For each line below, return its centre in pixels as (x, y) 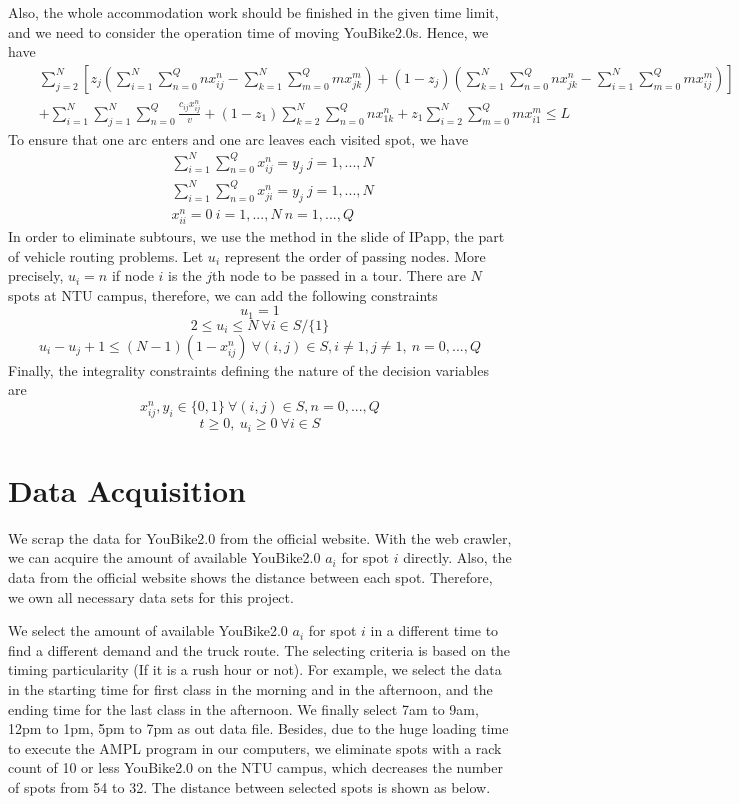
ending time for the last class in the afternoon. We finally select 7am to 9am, (243, 708)
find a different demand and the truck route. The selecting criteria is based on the (259, 649)
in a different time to (434, 630)
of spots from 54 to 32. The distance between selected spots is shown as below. (249, 786)
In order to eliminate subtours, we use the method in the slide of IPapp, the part (256, 236)
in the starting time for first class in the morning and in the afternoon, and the (250, 688)
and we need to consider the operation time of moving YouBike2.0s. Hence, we (248, 31)
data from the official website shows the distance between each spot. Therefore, (250, 576)
